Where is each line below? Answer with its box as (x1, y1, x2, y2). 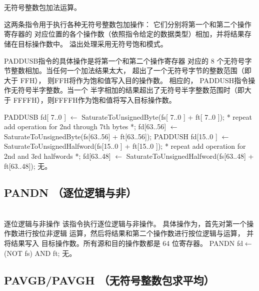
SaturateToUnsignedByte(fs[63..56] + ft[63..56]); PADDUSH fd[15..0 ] (4, 131, 217, 141)
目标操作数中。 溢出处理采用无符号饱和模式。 (17, 38, 167, 49)
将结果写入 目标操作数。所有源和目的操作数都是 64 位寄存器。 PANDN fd (4, 238, 243, 248)
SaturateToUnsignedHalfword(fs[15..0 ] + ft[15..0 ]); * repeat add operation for (4, 141, 246, 151)
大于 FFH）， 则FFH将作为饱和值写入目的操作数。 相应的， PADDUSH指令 (4, 75, 248, 85)
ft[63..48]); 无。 (4, 160, 52, 171)
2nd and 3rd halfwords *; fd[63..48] (4, 150, 111, 161)
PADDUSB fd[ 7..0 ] (4, 111, 66, 122)
